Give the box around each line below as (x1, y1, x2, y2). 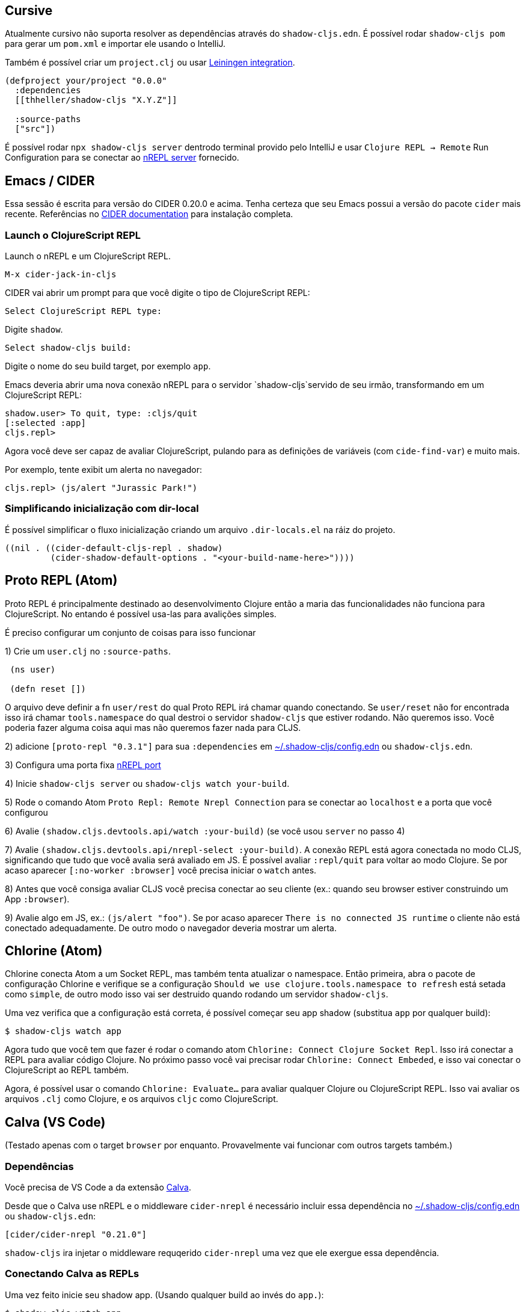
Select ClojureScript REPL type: (5, 306, 162, 316)
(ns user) (10, 664, 56, 674)
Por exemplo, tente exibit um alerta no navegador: (5, 464, 203, 475)
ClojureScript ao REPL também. (5, 1065, 129, 1076)
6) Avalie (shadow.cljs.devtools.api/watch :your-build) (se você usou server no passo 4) (5, 825, 405, 836)
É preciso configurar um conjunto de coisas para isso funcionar (5, 627, 256, 638)
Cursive (5, 3, 53, 18)
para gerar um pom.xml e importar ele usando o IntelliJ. (5, 38, 226, 49)
